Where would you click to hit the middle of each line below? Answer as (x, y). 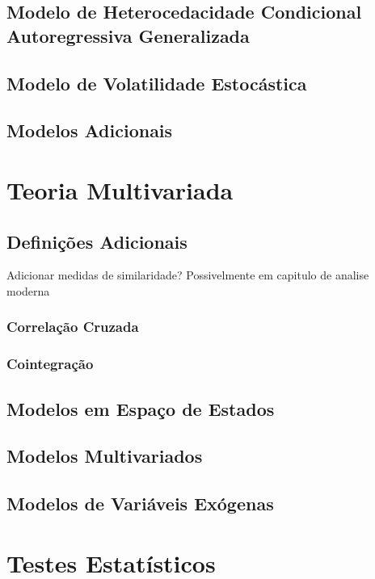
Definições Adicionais (97, 241)
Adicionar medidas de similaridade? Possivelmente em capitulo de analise (188, 275)
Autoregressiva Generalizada (128, 35)
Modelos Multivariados (105, 456)
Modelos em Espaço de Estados (141, 408)
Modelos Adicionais (90, 130)
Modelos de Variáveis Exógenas (140, 503)
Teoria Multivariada (120, 189)
